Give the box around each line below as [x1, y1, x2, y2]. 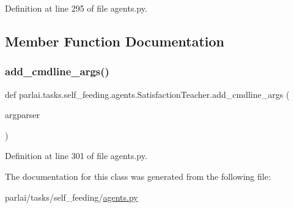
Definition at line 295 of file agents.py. [5, 2, 147, 14]
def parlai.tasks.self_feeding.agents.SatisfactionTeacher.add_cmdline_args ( [5, 87, 290, 100]
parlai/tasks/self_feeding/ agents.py [5, 190, 138, 203]
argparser [5, 108, 40, 121]
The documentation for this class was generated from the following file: [5, 169, 271, 182]
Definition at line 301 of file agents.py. [5, 149, 147, 162]
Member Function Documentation [5, 31, 225, 50]
